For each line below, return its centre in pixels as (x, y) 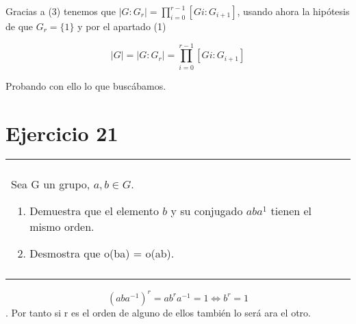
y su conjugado (207, 211)
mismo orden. (62, 227)
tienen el (291, 211)
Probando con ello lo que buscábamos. (86, 85)
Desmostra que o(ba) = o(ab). (102, 253)
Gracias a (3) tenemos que (61, 11)
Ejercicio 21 (62, 133)
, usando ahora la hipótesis (293, 11)
